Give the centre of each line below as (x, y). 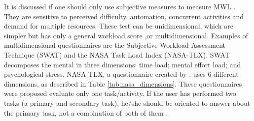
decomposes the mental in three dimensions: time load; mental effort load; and (123, 64)
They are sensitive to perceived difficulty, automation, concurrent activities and (124, 16)
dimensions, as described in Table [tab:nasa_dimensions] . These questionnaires (123, 83)
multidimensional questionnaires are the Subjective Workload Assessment (115, 45)
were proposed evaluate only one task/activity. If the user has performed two (120, 93)
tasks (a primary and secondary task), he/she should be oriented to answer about (127, 103)
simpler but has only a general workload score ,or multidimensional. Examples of (126, 35)
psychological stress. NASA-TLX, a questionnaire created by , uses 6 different (121, 74)
